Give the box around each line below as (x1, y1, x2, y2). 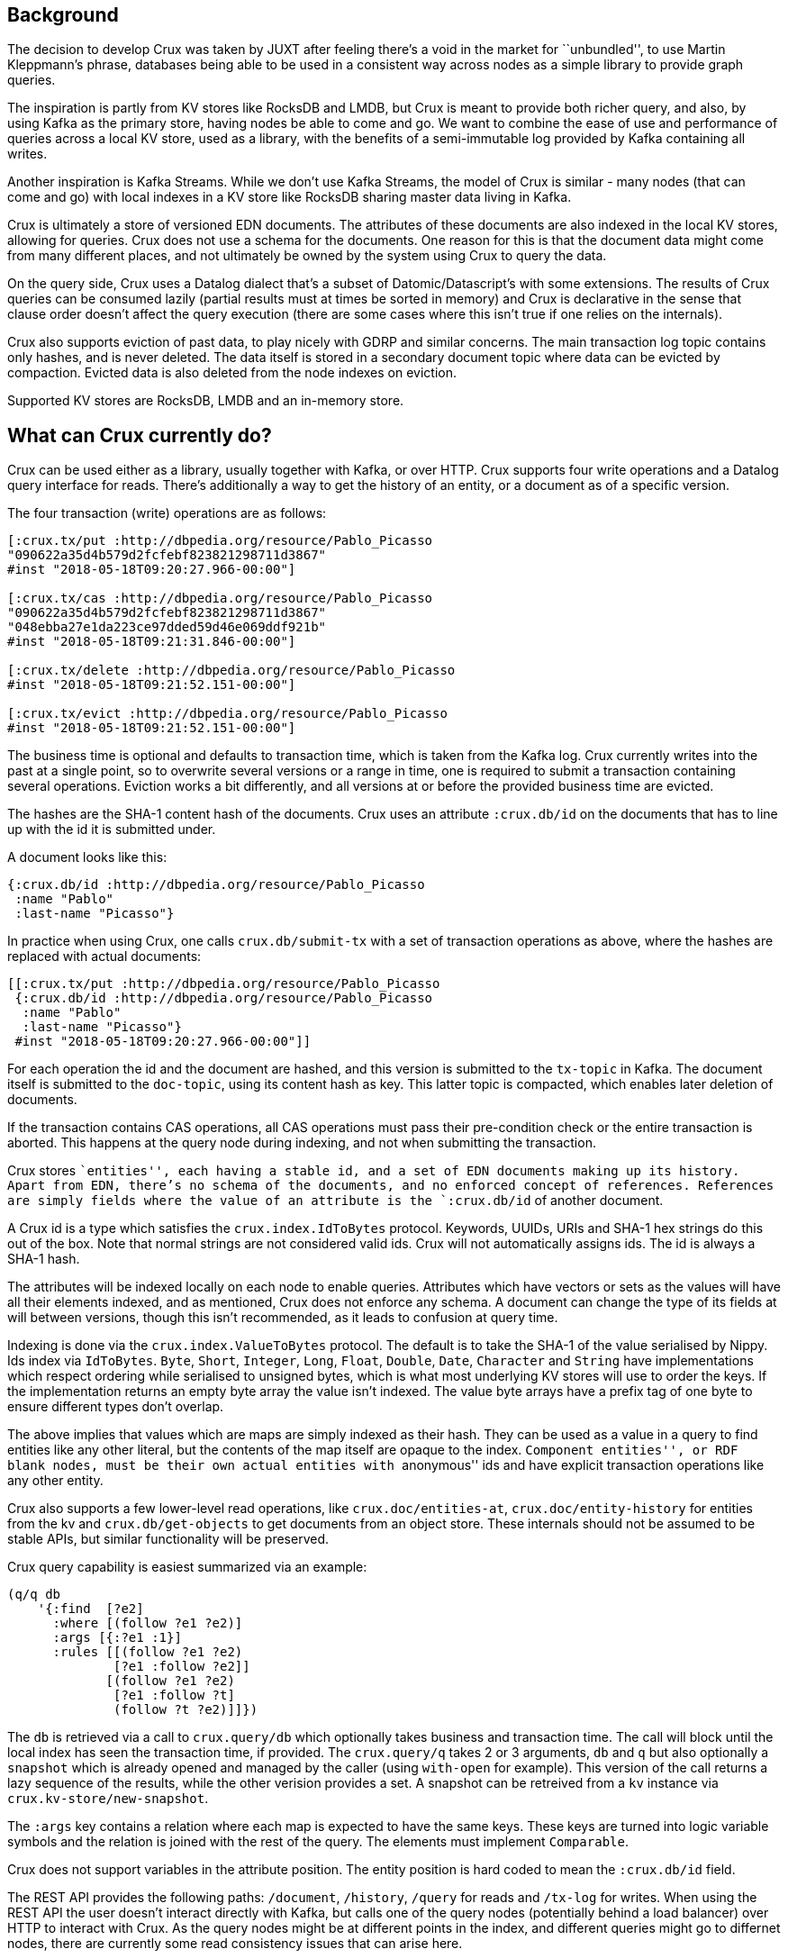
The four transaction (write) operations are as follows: (7, 505, 327, 521)
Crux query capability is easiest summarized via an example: (7, 1559, 367, 1575)
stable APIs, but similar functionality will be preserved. (7, 1531, 330, 1547)
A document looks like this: (7, 849, 168, 866)
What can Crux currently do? (7, 423, 272, 447)
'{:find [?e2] (37, 1601, 144, 1617)
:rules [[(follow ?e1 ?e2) (52, 1645, 243, 1660)
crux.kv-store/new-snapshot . (7, 1790, 209, 1807)
